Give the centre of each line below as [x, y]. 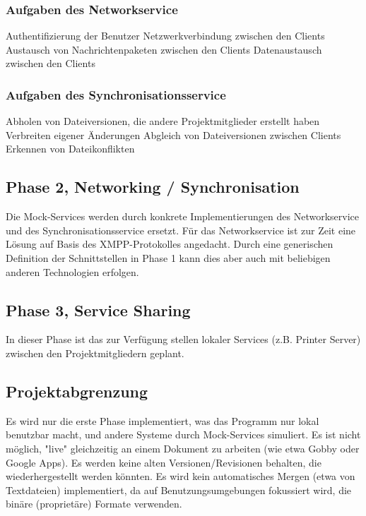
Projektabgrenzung [77, 391]
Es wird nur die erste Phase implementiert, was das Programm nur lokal [163, 420]
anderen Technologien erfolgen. [72, 271]
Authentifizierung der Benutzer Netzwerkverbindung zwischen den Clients [165, 36]
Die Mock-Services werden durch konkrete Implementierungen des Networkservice [182, 216]
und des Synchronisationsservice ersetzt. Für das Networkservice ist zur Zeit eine [181, 230]
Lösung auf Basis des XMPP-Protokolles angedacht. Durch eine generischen [170, 244]
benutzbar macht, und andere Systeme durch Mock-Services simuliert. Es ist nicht [183, 434]
